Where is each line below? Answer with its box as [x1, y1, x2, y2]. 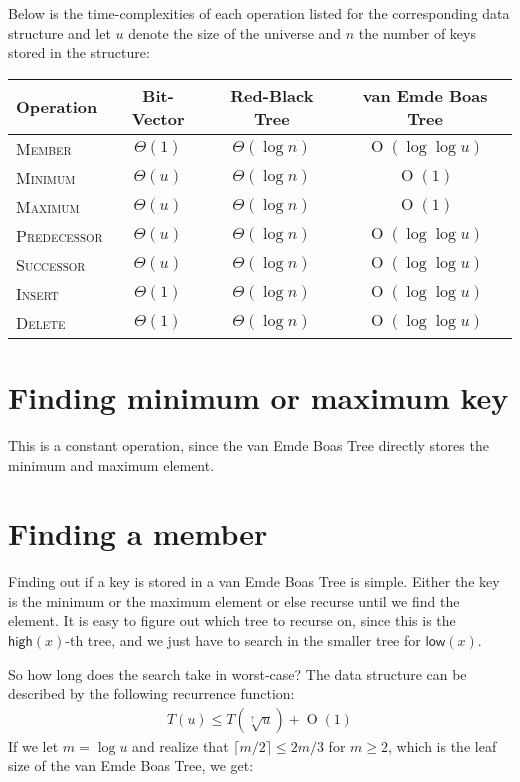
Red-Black [230, 83, 314, 107]
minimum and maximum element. [8, 454, 215, 475]
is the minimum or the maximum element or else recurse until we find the [8, 590, 460, 611]
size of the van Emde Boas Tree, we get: [8, 755, 254, 776]
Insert [16, 281, 59, 305]
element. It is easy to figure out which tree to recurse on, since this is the [8, 610, 456, 631]
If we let [8, 735, 59, 756]
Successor [16, 252, 86, 276]
